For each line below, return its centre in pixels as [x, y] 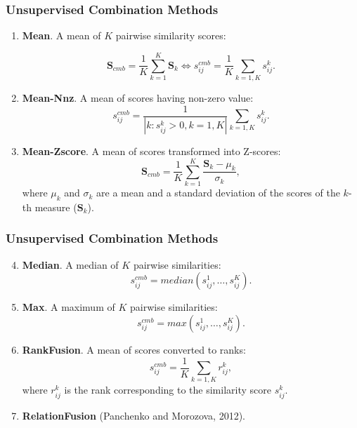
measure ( [56, 207]
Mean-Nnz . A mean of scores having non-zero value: [138, 97]
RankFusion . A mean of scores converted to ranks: [134, 349]
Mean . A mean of [61, 35]
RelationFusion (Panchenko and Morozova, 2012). [134, 415]
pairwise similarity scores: [171, 35]
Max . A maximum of [69, 307]
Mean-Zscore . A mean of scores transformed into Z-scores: [151, 151]
